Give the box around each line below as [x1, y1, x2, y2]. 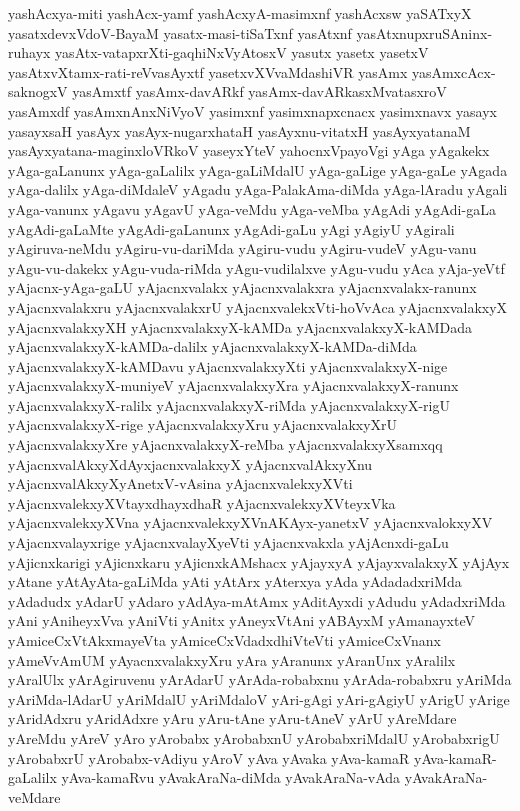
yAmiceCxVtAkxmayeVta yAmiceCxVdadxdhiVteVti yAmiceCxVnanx [8, 630, 441, 650]
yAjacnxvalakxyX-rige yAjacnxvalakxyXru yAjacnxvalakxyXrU [8, 414, 398, 435]
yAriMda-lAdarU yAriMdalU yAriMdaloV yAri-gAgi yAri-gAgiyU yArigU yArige [8, 688, 510, 709]
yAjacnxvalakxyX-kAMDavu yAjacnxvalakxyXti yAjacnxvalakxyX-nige [8, 355, 448, 376]
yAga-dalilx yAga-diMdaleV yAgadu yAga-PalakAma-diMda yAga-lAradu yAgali [8, 179, 508, 200]
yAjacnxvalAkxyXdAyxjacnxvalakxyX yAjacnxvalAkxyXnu [8, 453, 373, 474]
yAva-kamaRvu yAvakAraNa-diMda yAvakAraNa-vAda [61, 767, 401, 788]
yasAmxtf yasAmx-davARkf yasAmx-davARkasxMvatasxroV [72, 81, 447, 102]
